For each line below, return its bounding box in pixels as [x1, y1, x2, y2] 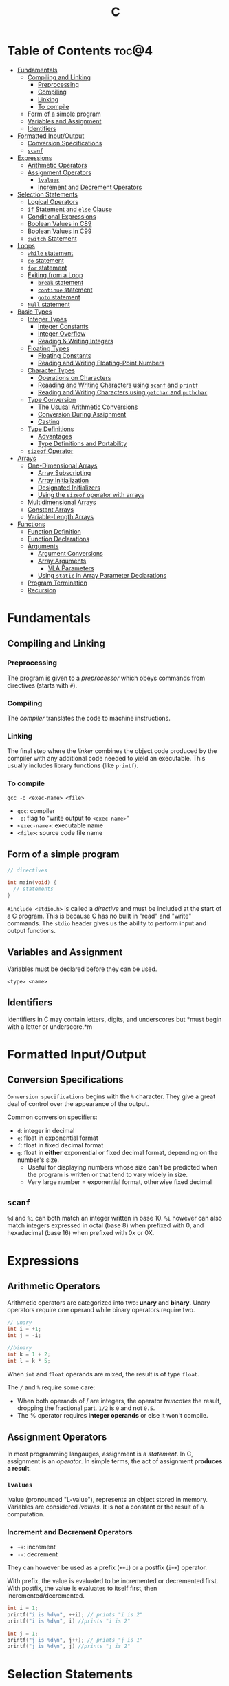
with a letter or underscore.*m [7, 1022, 93, 1031]
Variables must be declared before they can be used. [7, 965, 157, 973]
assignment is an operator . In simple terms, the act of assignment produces [7, 1456, 223, 1465]
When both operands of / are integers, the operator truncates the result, [17, 1396, 221, 1405]
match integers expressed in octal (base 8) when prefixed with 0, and [7, 1221, 204, 1230]
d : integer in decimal [17, 1126, 75, 1134]
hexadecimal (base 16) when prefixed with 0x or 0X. [7, 1229, 155, 1237]
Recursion [27, 585, 56, 594]
